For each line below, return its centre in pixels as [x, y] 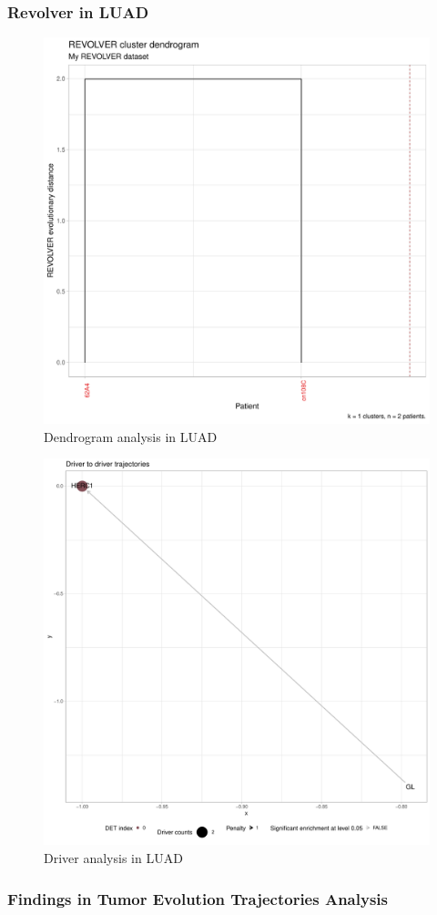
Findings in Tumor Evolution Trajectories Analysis [198, 898]
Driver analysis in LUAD [113, 858]
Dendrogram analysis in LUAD [131, 436]
